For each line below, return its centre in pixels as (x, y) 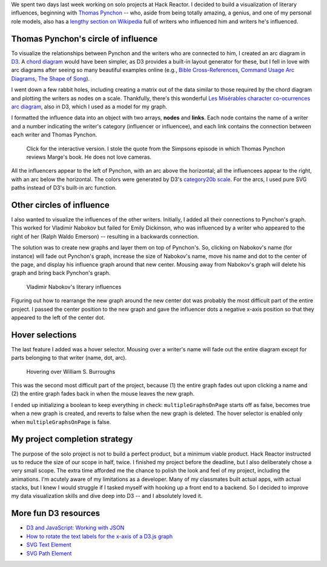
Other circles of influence (60, 205)
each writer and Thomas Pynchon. (54, 135)
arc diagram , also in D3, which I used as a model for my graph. (89, 107)
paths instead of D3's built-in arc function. (64, 188)
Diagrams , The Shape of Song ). (51, 78)
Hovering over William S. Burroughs (71, 371)
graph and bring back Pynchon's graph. (61, 273)
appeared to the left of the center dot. (58, 317)
